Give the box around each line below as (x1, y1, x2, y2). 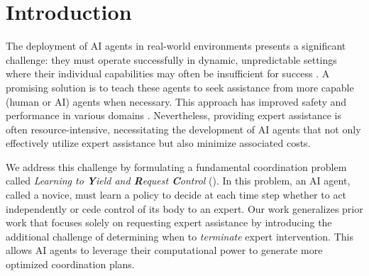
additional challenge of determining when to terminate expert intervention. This (6, 228, 353, 243)
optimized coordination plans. (6, 257, 135, 272)
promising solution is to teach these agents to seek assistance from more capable (6, 79, 354, 94)
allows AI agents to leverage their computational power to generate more (6, 243, 323, 258)
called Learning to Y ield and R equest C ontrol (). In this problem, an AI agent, (6, 173, 351, 188)
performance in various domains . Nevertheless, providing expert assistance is (6, 108, 341, 123)
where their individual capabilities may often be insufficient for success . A (6, 66, 330, 81)
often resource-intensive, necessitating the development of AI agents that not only (6, 121, 361, 136)
